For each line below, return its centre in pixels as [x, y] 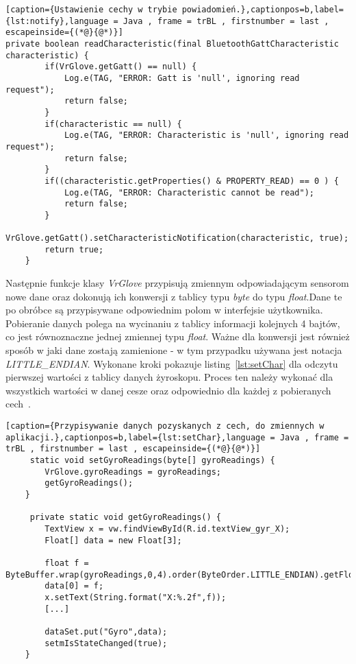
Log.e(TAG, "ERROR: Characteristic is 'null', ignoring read [206, 135]
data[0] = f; [74, 586]
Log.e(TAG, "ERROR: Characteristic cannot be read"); [189, 192]
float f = [67, 563]
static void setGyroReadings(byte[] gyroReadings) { [152, 460]
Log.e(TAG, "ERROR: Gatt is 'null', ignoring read [182, 78]
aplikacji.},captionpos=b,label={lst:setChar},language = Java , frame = [177, 437]
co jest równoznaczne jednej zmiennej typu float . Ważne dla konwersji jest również [178, 336]
